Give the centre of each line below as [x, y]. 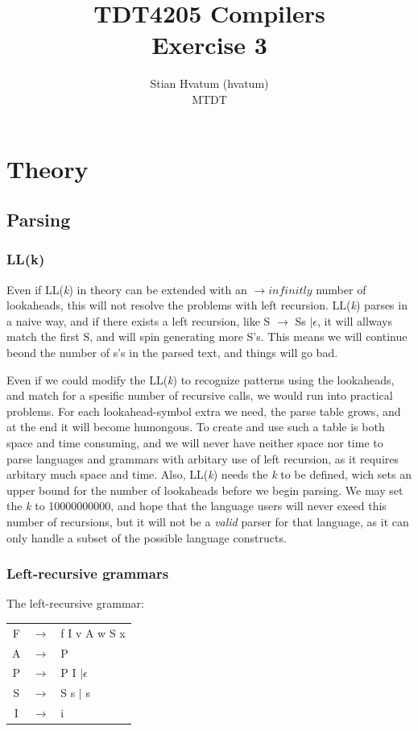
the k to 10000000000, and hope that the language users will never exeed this [197, 506]
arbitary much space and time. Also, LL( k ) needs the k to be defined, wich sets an [209, 474]
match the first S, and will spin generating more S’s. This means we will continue [207, 336]
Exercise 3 [209, 45]
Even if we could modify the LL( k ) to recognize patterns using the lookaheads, [201, 379]
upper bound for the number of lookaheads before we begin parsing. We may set [205, 490]
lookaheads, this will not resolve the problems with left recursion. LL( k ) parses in [207, 305]
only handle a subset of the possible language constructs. [147, 537]
